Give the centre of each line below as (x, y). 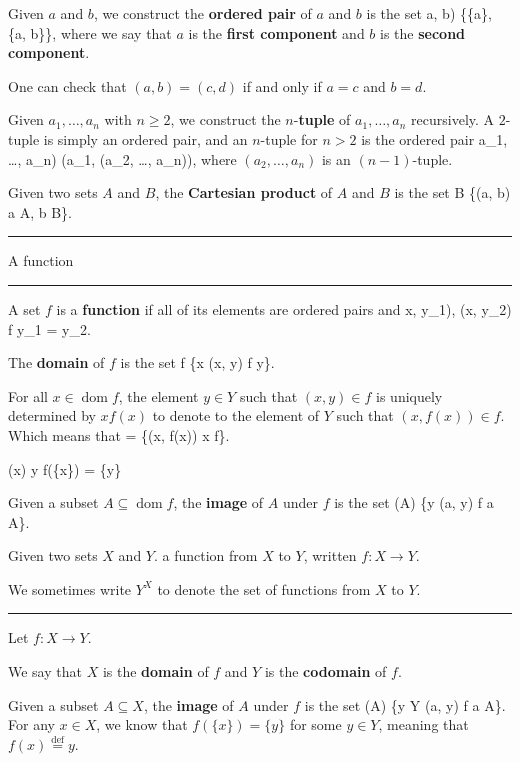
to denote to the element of (236, 415)
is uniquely (409, 395)
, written (330, 555)
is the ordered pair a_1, (434, 138)
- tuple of (322, 119)
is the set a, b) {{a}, (429, 13)
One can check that (67, 85)
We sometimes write (70, 588)
